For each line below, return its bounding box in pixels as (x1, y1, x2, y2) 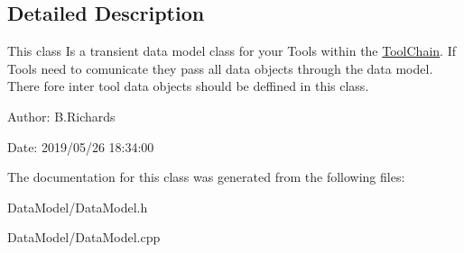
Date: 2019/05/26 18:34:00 (7, 137, 154, 156)
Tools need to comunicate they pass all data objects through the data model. (7, 59, 433, 77)
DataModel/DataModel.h (7, 197, 148, 216)
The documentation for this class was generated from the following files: (7, 167, 405, 186)
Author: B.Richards (7, 106, 116, 125)
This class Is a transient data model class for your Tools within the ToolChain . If (7, 41, 456, 60)
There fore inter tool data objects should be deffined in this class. (7, 77, 369, 95)
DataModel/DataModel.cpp (7, 228, 161, 247)
